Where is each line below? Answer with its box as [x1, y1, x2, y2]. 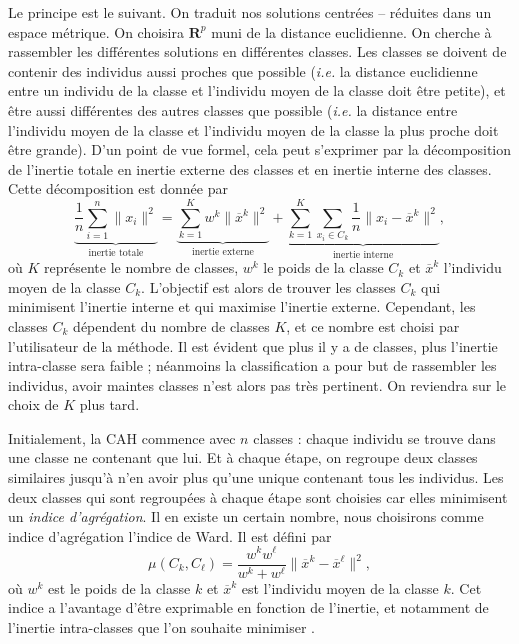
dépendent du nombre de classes [73, 315, 270, 336]
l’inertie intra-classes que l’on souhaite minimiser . [8, 616, 315, 637]
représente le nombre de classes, [44, 257, 239, 278]
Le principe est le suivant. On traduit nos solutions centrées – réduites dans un [8, 2, 492, 22]
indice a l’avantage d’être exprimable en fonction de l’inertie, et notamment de [8, 597, 489, 618]
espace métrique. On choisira [8, 21, 184, 42]
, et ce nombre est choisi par [286, 315, 460, 336]
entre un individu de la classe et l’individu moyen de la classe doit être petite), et [8, 80, 506, 101]
